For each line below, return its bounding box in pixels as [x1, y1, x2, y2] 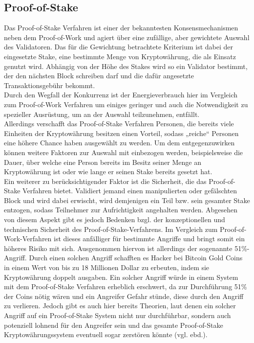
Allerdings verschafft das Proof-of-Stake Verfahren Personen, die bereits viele [4, 118, 234, 129]
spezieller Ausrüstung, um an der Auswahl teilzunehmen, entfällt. [4, 109, 200, 119]
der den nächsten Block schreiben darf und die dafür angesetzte [4, 70, 194, 81]
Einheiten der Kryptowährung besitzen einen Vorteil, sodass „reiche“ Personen [4, 128, 239, 138]
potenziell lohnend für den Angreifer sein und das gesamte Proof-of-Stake [4, 320, 223, 330]
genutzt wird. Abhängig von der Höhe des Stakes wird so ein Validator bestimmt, [4, 61, 248, 71]
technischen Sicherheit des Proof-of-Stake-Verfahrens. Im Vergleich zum [4, 224, 218, 234]
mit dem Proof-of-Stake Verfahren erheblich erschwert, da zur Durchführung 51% [4, 281, 247, 292]
